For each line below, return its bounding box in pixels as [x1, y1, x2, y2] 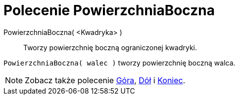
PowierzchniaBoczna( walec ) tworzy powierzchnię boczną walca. [3, 58, 236, 67]
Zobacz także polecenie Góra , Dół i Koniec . [25, 75, 186, 85]
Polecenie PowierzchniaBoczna [3, 2, 215, 19]
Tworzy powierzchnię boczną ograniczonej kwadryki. [23, 43, 197, 52]
